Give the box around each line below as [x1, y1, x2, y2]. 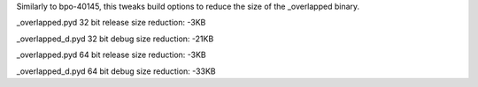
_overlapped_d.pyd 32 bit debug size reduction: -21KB [16, 33, 214, 44]
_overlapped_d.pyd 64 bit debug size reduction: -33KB [16, 66, 216, 76]
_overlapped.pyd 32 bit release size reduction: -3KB [16, 18, 206, 28]
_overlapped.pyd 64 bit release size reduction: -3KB [16, 49, 207, 61]
